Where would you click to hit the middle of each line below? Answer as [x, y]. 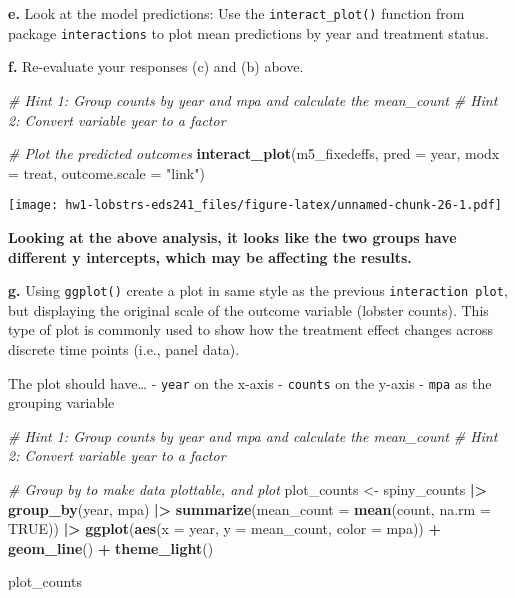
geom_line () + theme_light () [111, 547]
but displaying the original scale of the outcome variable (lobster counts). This [248, 309]
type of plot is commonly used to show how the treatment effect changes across [251, 329]
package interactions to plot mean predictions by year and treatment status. [248, 32]
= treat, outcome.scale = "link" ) [106, 172]
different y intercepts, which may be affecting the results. [210, 256]
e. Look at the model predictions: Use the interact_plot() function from [236, 13]
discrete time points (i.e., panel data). [124, 348]
